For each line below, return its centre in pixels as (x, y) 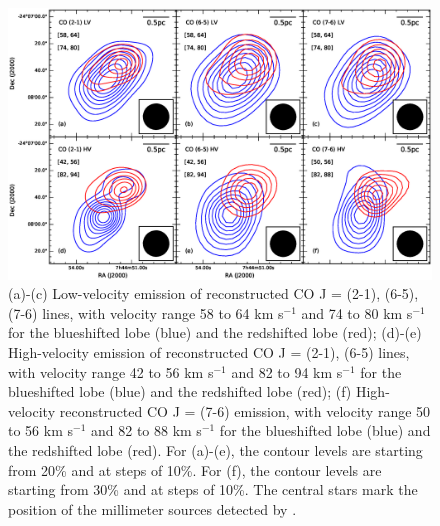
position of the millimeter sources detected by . (152, 508)
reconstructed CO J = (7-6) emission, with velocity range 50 (245, 410)
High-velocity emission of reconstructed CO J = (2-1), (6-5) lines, (209, 352)
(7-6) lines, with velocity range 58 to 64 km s (146, 312)
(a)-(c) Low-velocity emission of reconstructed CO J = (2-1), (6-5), (213, 293)
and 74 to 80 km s (357, 312)
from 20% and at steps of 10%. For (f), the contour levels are (195, 469)
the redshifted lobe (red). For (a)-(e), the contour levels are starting (215, 449)
